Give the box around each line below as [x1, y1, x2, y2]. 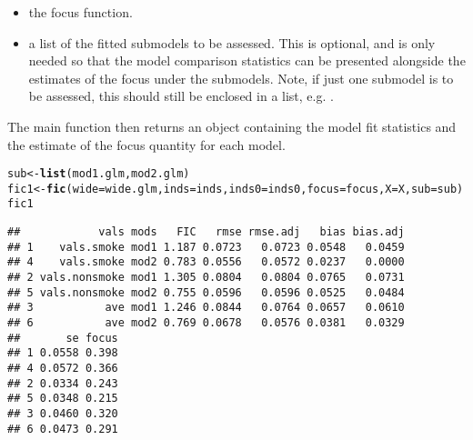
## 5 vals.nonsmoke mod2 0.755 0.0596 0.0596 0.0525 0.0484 [7, 285, 405, 299]
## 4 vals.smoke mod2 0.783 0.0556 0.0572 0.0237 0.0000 [7, 255, 405, 269]
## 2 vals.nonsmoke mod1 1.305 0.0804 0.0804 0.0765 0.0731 [7, 271, 405, 285]
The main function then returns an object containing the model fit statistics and [7, 116, 457, 135]
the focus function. [28, 3, 133, 21]
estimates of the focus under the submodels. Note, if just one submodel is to [28, 68, 454, 87]
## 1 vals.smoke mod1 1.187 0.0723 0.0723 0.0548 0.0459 [7, 240, 405, 254]
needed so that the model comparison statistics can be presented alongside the [28, 51, 466, 70]
